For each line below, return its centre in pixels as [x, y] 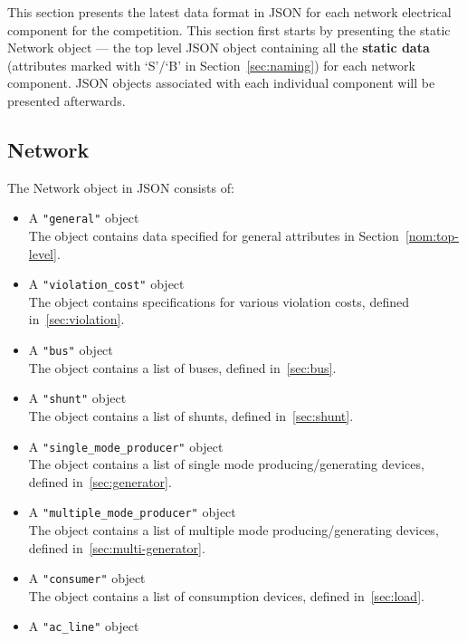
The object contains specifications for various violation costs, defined [219, 301]
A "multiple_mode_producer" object [132, 512]
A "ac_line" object [84, 626]
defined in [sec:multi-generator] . [117, 547]
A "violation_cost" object [106, 284]
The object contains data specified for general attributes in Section [214, 236]
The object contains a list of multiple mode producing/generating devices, [233, 530]
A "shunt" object [77, 398]
